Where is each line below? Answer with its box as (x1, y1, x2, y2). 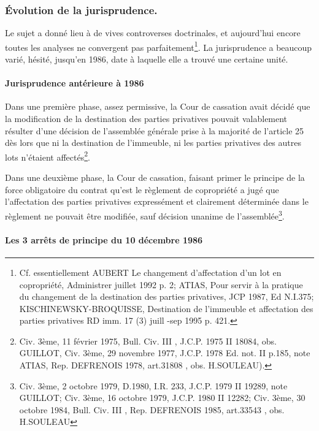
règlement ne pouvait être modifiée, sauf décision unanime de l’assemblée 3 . (5, 207, 285, 222)
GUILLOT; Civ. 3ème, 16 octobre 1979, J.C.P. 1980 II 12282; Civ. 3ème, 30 (19, 391, 306, 404)
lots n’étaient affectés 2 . (5, 148, 90, 163)
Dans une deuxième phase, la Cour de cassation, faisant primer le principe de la (5, 171, 305, 184)
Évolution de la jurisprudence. (5, 2, 158, 17)
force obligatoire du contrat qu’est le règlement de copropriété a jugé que (5, 183, 279, 196)
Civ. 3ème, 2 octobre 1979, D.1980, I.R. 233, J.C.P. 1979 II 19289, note (19, 379, 288, 392)
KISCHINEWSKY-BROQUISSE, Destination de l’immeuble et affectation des (19, 302, 313, 315)
